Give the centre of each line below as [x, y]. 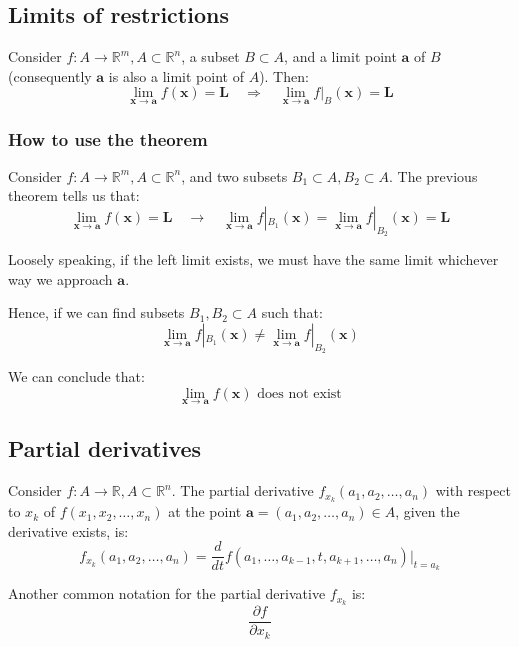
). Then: [284, 75]
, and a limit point [340, 56]
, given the [427, 511]
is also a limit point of [176, 75]
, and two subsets [234, 175]
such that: [292, 312]
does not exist [299, 393]
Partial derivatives [105, 448]
